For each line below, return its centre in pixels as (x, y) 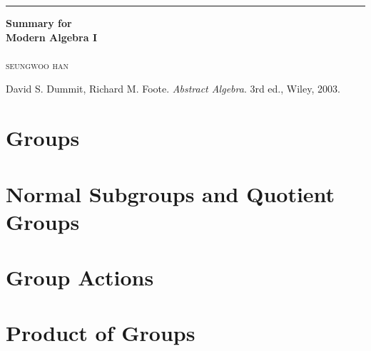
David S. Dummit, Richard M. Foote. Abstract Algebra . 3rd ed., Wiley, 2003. (173, 89)
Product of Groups (101, 333)
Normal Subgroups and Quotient (171, 193)
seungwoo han (37, 64)
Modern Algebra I (51, 37)
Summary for (39, 23)
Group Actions (80, 277)
